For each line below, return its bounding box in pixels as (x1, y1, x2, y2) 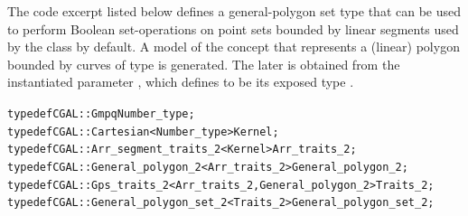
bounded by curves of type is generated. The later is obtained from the (7, 54, 400, 73)
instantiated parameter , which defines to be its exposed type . (7, 72, 354, 91)
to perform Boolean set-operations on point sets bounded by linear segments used (7, 19, 459, 38)
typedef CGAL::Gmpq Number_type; (7, 107, 195, 120)
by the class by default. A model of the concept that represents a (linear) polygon (7, 37, 460, 56)
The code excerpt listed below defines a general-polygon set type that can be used (7, 2, 462, 20)
